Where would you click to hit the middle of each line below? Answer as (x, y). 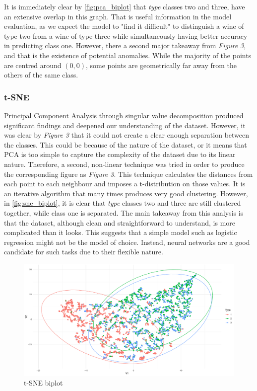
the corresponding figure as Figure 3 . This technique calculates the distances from (128, 174)
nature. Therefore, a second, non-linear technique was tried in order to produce (124, 164)
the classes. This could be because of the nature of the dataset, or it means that (126, 144)
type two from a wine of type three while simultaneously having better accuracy (126, 36)
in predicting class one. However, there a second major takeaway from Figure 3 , (125, 45)
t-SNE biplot (43, 383)
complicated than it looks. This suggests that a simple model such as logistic (121, 232)
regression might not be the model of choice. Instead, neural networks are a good (127, 242)
